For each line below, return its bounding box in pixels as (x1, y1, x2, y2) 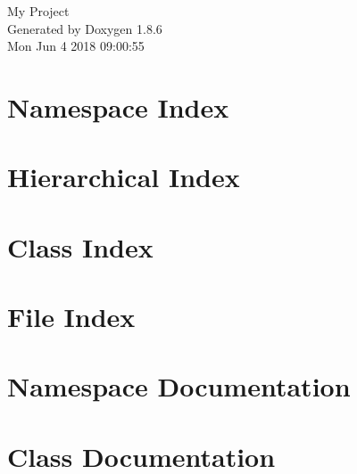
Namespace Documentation (7, 368, 351, 405)
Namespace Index (7, 88, 229, 125)
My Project (7, 2, 70, 20)
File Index (7, 298, 136, 335)
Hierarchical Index (7, 159, 240, 195)
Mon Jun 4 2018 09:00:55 (7, 37, 145, 55)
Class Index (7, 228, 154, 265)
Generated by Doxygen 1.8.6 (7, 19, 162, 37)
